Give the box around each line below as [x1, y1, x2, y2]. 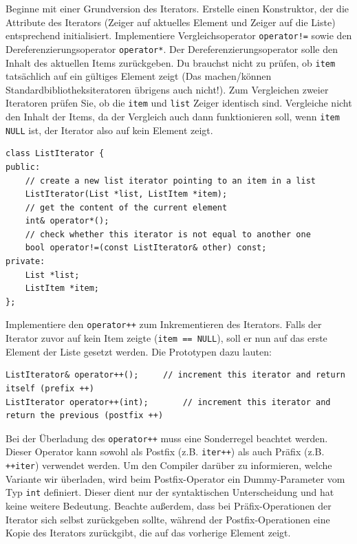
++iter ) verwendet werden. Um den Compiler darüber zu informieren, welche [6, 458, 332, 472]
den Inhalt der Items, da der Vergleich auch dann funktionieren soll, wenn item [6, 109, 340, 123]
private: [6, 257, 45, 267]
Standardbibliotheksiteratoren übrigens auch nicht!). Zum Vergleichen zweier [6, 82, 329, 96]
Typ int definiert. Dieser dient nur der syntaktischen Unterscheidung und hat [6, 485, 334, 499]
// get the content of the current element [25, 202, 228, 213]
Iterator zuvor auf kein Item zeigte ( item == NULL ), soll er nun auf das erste [6, 331, 327, 345]
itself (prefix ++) [6, 383, 94, 393]
